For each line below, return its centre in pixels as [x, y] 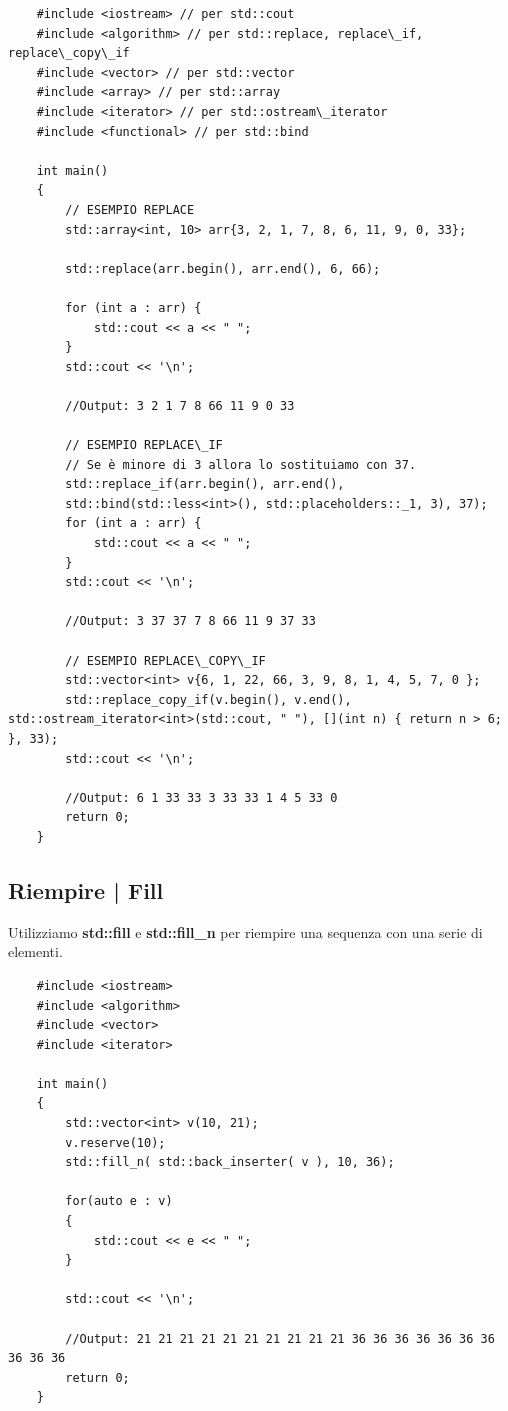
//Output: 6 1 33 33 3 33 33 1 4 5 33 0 [201, 797]
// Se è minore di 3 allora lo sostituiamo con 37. [241, 464]
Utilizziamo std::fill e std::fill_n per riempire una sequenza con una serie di [245, 931]
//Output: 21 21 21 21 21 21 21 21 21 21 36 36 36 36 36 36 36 [280, 1338]
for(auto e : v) [119, 1201]
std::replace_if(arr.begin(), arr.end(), [205, 484]
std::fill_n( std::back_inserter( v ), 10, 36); [230, 1162]
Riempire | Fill [86, 889]
